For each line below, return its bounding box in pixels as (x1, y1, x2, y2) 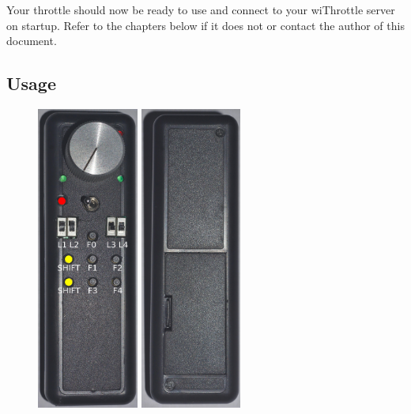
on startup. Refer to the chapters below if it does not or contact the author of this (6, 17, 405, 33)
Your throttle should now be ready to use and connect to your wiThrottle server (6, 2, 395, 17)
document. (6, 32, 57, 49)
